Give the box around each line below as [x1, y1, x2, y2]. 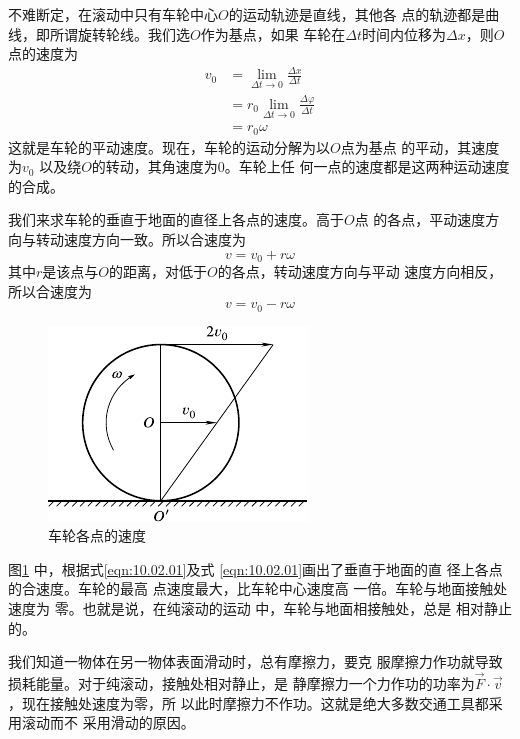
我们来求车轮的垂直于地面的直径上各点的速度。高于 [8, 209, 344, 230]
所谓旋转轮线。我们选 [49, 23, 190, 44]
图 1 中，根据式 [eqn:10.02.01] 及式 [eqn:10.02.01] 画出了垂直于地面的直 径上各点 [8, 558, 503, 579]
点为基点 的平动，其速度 [340, 136, 500, 157]
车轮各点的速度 [48, 525, 146, 546]
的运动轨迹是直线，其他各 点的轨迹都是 [228, 4, 486, 24]
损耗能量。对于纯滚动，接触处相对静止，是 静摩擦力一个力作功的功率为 [8, 673, 475, 694]
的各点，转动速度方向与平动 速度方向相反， [217, 261, 503, 282]
